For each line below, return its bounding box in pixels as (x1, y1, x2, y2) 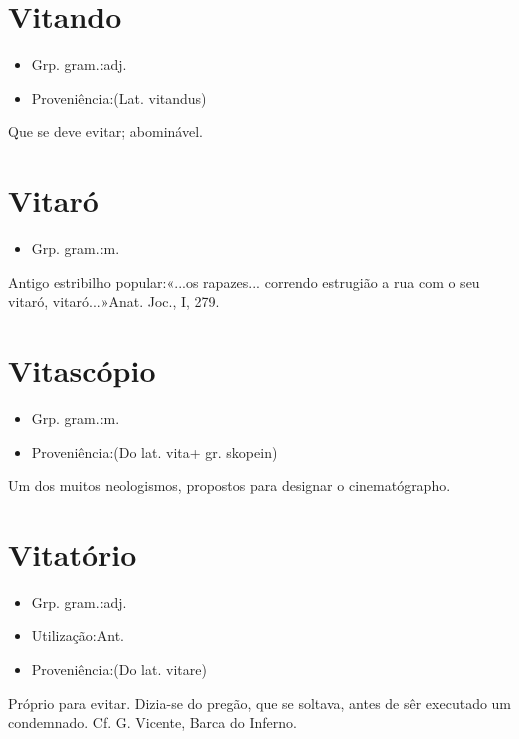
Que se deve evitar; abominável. (8, 121, 203, 142)
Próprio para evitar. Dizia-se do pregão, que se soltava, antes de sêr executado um (8, 692, 512, 713)
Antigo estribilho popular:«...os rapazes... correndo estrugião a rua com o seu (8, 271, 480, 292)
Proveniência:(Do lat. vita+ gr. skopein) (31, 441, 278, 462)
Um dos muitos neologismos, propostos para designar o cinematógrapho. (8, 475, 451, 496)
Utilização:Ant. (31, 625, 124, 646)
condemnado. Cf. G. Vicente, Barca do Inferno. (8, 712, 297, 733)
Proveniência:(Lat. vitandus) (31, 87, 207, 108)
